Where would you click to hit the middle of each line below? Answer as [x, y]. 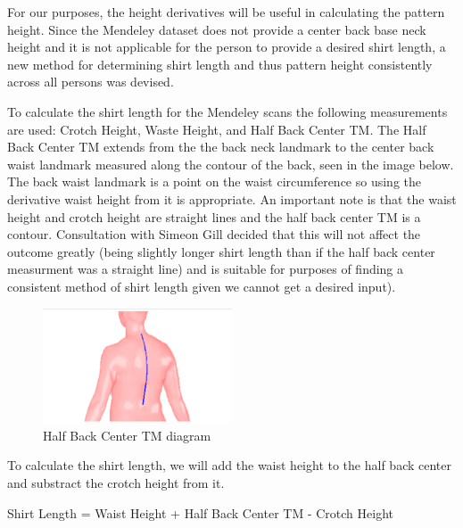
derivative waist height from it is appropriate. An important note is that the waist [232, 198]
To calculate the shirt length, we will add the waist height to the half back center [229, 465]
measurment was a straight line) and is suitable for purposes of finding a [206, 269]
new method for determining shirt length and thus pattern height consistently [220, 64]
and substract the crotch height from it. [116, 482]
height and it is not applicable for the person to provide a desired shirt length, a [227, 47]
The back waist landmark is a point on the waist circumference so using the [215, 181]
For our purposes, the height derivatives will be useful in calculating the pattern [226, 12]
